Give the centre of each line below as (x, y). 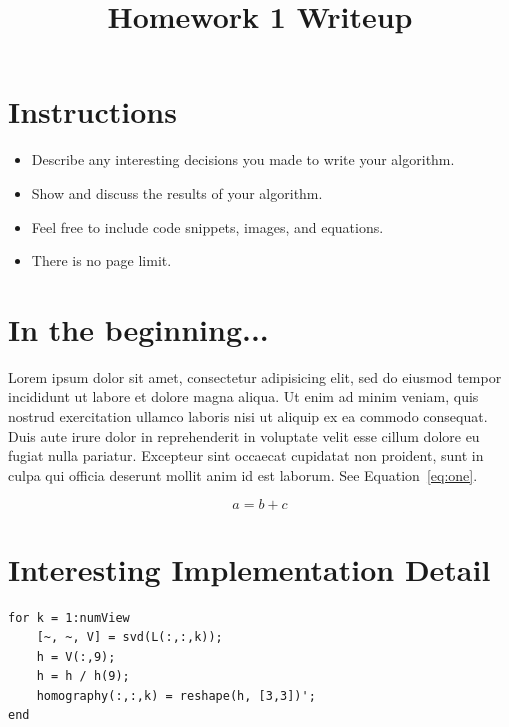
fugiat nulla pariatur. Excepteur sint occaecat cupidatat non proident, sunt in (246, 455)
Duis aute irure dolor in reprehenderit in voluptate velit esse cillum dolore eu (244, 435)
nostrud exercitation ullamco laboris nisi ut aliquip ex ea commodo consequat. (248, 416)
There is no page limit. (101, 260)
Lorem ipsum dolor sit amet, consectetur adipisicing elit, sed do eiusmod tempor (255, 376)
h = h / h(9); (83, 676)
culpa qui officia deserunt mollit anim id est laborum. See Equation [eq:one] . (243, 474)
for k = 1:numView (69, 617)
